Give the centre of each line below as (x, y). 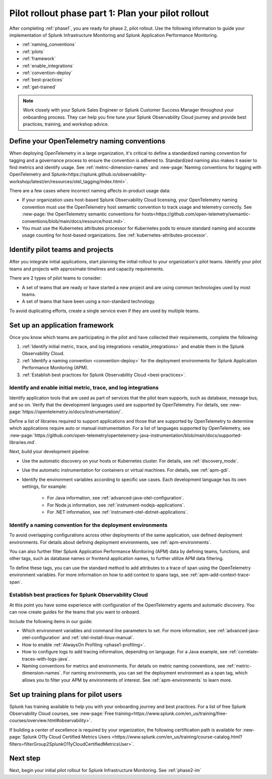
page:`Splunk (23, 737)
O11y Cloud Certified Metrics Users (74, 737)
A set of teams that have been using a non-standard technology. (89, 301)
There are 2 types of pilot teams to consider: (56, 278)
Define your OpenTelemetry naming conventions (87, 141)
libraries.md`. (23, 442)
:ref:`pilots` (33, 51)
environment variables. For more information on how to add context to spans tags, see (99, 575)
